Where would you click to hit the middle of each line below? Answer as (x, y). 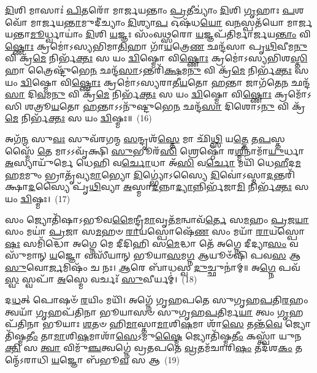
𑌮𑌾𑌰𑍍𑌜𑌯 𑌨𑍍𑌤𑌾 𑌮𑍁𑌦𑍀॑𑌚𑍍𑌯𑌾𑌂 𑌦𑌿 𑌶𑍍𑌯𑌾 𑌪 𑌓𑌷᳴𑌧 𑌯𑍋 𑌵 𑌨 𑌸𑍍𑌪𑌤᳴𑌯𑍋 (157, 22)
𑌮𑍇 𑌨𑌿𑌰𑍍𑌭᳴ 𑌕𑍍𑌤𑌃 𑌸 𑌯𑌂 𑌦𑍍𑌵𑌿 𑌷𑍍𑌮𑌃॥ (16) (78, 118)
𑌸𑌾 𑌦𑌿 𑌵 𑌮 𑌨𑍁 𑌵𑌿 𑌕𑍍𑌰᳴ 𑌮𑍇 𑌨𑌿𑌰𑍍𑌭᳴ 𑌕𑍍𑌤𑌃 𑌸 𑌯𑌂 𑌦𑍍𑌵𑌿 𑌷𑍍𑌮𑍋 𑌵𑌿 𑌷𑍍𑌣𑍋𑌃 (138, 94)
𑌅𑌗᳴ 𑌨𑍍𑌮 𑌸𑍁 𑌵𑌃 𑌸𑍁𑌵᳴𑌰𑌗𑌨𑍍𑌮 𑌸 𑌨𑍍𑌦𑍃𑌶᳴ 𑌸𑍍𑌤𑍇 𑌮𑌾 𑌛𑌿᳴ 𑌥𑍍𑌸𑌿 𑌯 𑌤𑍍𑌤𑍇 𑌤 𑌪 (138, 138)
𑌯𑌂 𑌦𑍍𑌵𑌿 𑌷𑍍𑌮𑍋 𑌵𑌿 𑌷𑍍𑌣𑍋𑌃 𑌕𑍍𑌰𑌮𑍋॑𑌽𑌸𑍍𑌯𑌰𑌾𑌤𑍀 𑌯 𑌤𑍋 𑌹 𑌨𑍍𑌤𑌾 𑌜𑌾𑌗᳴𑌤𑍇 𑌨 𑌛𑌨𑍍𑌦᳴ (158, 82)
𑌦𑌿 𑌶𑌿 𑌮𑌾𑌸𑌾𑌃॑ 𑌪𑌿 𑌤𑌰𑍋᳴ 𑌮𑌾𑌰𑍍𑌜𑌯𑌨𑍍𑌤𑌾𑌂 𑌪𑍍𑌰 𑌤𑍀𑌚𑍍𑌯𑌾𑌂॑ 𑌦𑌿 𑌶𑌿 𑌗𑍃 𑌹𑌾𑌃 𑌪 (150, 10)
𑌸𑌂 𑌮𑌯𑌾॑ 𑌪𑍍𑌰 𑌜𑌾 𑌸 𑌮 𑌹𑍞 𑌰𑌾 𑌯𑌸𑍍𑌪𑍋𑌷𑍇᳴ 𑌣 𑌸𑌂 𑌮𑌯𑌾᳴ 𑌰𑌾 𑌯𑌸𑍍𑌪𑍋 (155, 231)
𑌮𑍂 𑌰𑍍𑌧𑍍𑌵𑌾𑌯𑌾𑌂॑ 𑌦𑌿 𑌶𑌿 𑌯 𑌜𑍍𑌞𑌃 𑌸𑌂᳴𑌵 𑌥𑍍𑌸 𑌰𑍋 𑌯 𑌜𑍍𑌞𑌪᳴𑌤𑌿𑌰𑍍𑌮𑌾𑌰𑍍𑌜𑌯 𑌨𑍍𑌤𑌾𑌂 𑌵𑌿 (170, 34)
